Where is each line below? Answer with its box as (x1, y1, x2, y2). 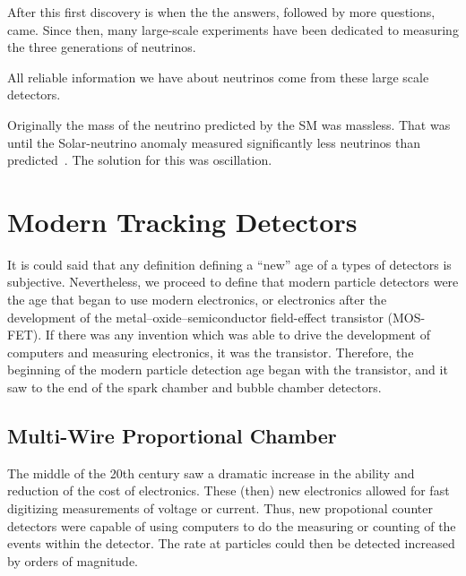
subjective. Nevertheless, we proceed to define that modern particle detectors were (7, 272, 459, 291)
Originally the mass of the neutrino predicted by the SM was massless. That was (7, 115, 451, 133)
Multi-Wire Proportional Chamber (7, 422, 337, 450)
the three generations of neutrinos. (7, 38, 196, 56)
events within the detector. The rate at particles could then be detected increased (7, 534, 455, 553)
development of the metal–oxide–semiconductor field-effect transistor (7, 307, 384, 326)
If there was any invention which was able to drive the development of (45, 325, 430, 344)
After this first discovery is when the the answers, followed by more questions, (7, 3, 436, 21)
